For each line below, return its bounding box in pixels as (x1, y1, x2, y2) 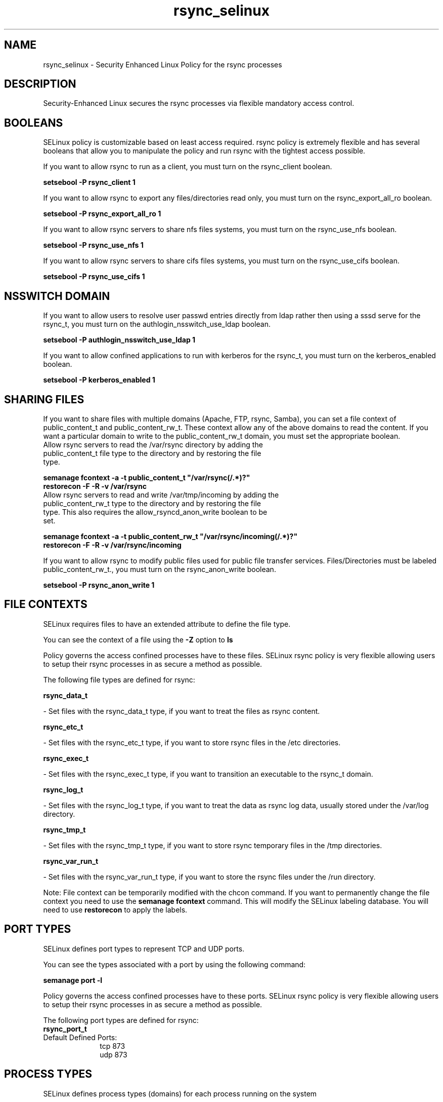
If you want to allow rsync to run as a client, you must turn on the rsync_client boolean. (43, 162, 332, 171)
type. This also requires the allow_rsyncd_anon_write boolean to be (43, 507, 268, 516)
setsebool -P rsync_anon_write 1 (43, 580, 155, 589)
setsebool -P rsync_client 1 (43, 178, 136, 187)
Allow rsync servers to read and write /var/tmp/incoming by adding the (43, 490, 279, 499)
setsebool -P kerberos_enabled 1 (43, 375, 155, 385)
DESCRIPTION (4, 78, 76, 91)
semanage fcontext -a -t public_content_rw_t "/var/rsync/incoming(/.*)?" (43, 531, 298, 541)
